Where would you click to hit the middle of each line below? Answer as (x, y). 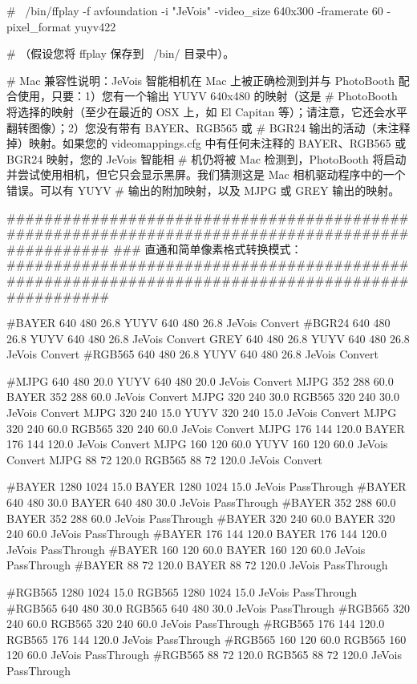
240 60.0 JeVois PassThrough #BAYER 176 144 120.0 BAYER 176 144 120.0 (196, 534)
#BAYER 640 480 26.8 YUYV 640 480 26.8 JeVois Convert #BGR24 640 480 (198, 323)
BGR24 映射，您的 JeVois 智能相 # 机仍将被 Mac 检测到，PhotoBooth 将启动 (206, 158)
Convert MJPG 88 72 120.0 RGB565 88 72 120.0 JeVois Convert (165, 459)
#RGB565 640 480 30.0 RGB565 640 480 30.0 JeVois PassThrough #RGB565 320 (208, 607)
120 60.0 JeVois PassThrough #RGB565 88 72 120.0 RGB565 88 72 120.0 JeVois (204, 655)
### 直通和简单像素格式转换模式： (207, 248)
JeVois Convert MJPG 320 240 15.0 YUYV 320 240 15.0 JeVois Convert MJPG (202, 413)
